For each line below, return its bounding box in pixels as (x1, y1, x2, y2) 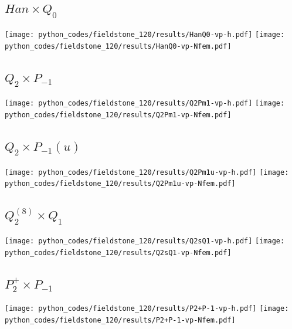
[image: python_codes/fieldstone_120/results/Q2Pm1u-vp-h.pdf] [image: (5, 168, 289, 177)
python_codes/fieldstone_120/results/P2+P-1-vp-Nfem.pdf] (5, 316, 236, 325)
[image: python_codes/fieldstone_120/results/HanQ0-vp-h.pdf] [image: (5, 30, 285, 39)
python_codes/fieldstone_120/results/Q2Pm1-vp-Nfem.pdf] (5, 110, 232, 119)
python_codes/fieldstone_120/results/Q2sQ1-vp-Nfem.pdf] (5, 248, 232, 257)
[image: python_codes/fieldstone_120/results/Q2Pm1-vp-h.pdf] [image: (5, 99, 285, 108)
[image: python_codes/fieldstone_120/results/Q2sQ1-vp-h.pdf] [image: (5, 236, 285, 245)
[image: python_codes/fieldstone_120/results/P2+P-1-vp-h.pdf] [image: (5, 304, 289, 313)
